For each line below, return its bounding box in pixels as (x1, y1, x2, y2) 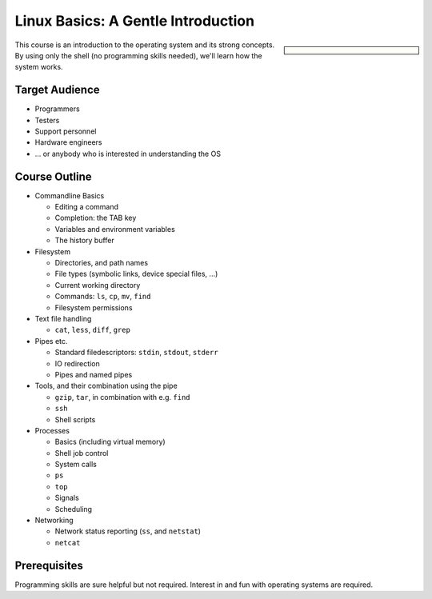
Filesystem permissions (54, 302, 133, 312)
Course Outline (14, 170, 92, 183)
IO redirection (54, 358, 100, 368)
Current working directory (54, 280, 141, 290)
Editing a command (54, 202, 119, 212)
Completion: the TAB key (54, 213, 137, 223)
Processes (34, 425, 70, 435)
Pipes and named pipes (54, 369, 133, 379)
